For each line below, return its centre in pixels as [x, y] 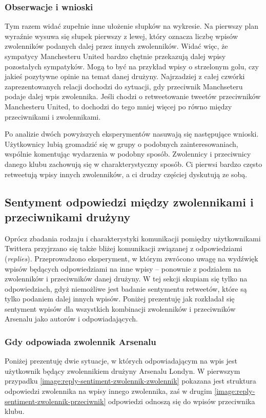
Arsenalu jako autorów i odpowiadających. [71, 319]
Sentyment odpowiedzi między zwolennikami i [129, 202]
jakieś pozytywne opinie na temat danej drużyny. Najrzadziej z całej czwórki [125, 76]
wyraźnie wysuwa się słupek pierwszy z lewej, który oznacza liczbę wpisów [121, 36]
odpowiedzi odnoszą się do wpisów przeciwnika [181, 401]
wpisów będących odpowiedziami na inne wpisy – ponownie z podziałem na [123, 268]
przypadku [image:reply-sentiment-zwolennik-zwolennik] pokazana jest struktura [130, 381]
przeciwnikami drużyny [68, 216]
